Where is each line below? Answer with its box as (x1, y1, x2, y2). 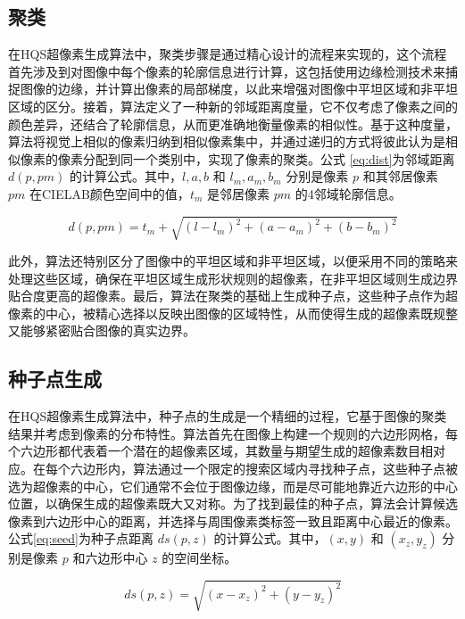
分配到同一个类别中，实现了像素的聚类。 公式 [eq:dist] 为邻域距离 (82, 149, 455, 168)
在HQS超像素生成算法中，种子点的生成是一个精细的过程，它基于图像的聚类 (8, 407, 447, 425)
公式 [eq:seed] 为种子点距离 (8, 529, 154, 548)
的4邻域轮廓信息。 (295, 184, 402, 202)
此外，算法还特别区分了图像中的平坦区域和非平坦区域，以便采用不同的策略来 (8, 252, 458, 270)
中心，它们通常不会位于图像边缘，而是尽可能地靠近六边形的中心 (82, 476, 458, 495)
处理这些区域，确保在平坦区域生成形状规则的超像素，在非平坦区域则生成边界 (8, 268, 458, 287)
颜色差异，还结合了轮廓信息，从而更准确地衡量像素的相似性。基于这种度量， (8, 114, 458, 133)
